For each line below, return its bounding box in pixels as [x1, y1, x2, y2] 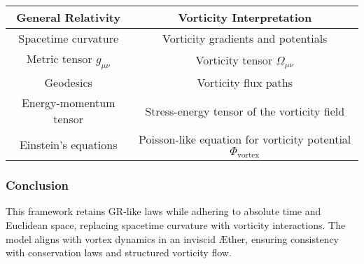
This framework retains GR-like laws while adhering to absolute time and [6, 204, 321, 218]
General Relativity [16, 9, 121, 25]
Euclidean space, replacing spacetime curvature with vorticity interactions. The [6, 217, 346, 232]
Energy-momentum [21, 95, 115, 111]
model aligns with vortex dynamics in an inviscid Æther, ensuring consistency [6, 231, 339, 246]
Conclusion [6, 176, 69, 194]
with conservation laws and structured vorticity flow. [6, 245, 232, 260]
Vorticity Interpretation [178, 9, 312, 25]
